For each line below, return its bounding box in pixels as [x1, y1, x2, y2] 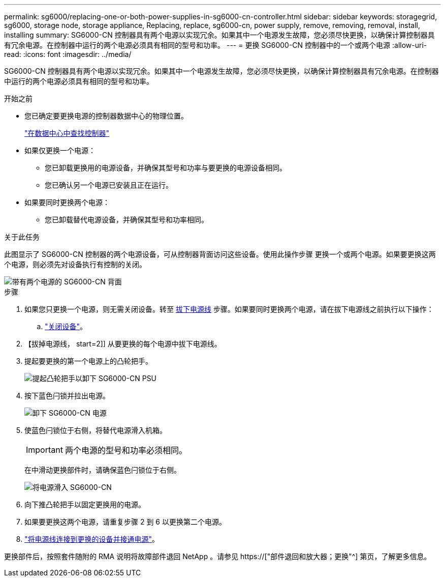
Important [26, 445, 63, 455]
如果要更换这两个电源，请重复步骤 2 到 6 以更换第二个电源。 [24, 517, 226, 526]
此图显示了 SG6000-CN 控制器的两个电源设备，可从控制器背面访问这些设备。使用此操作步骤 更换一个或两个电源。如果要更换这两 [4, 250, 436, 258]
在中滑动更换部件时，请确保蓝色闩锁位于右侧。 [24, 466, 181, 474]
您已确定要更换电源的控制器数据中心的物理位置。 [24, 111, 188, 120]
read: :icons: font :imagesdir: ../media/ [4, 50, 132, 59]
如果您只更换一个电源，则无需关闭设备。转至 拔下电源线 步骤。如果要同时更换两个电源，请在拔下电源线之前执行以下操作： [24, 305, 434, 313]
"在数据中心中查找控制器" [24, 129, 110, 137]
